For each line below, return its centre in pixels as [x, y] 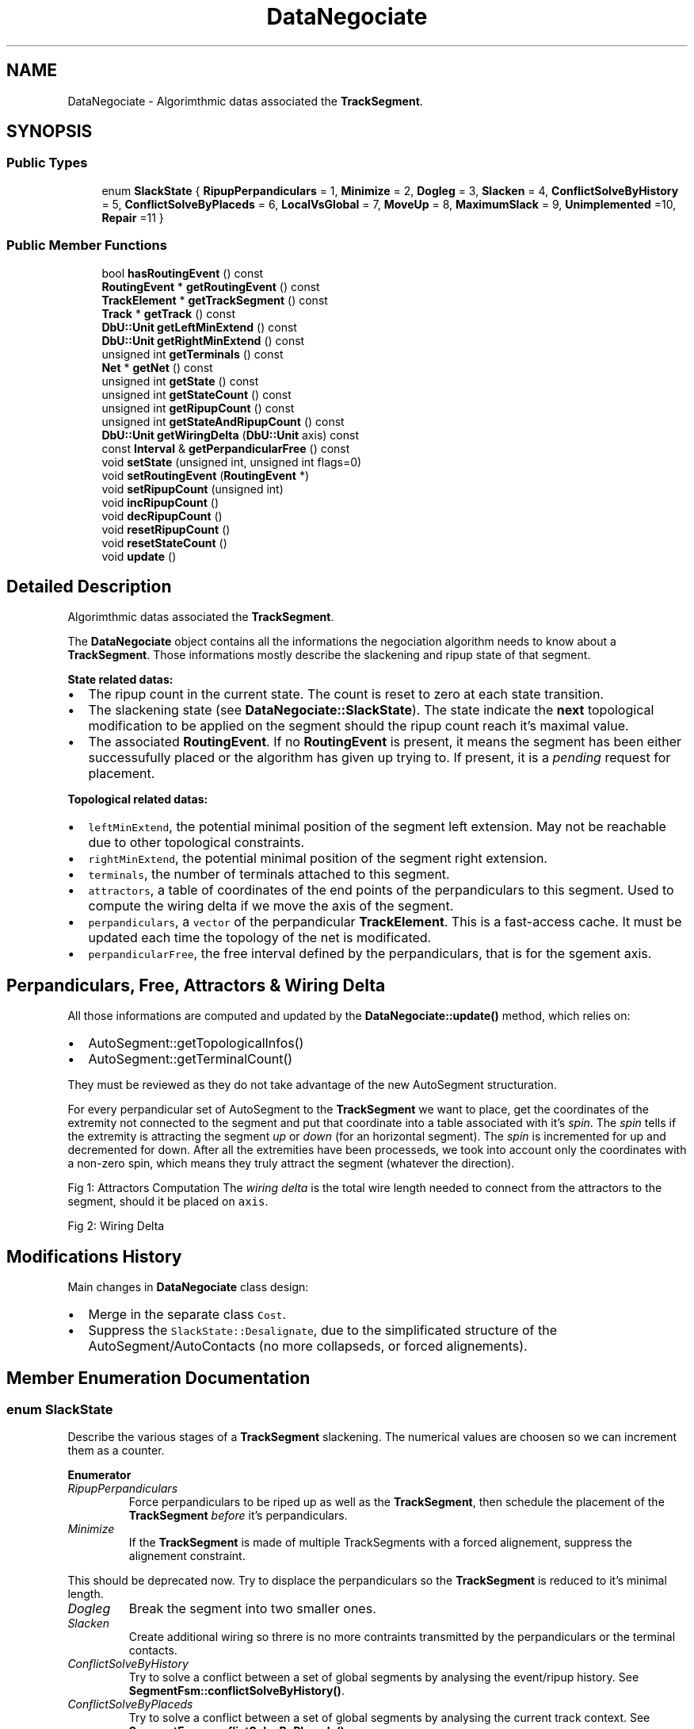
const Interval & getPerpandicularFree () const [226, 448]
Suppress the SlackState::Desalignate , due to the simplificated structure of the [323, 1330]
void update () [139, 556]
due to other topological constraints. [196, 843]
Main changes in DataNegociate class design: [188, 1287]
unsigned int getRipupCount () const [198, 408]
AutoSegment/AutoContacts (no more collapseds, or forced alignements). [308, 1346]
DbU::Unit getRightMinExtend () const [203, 340]
